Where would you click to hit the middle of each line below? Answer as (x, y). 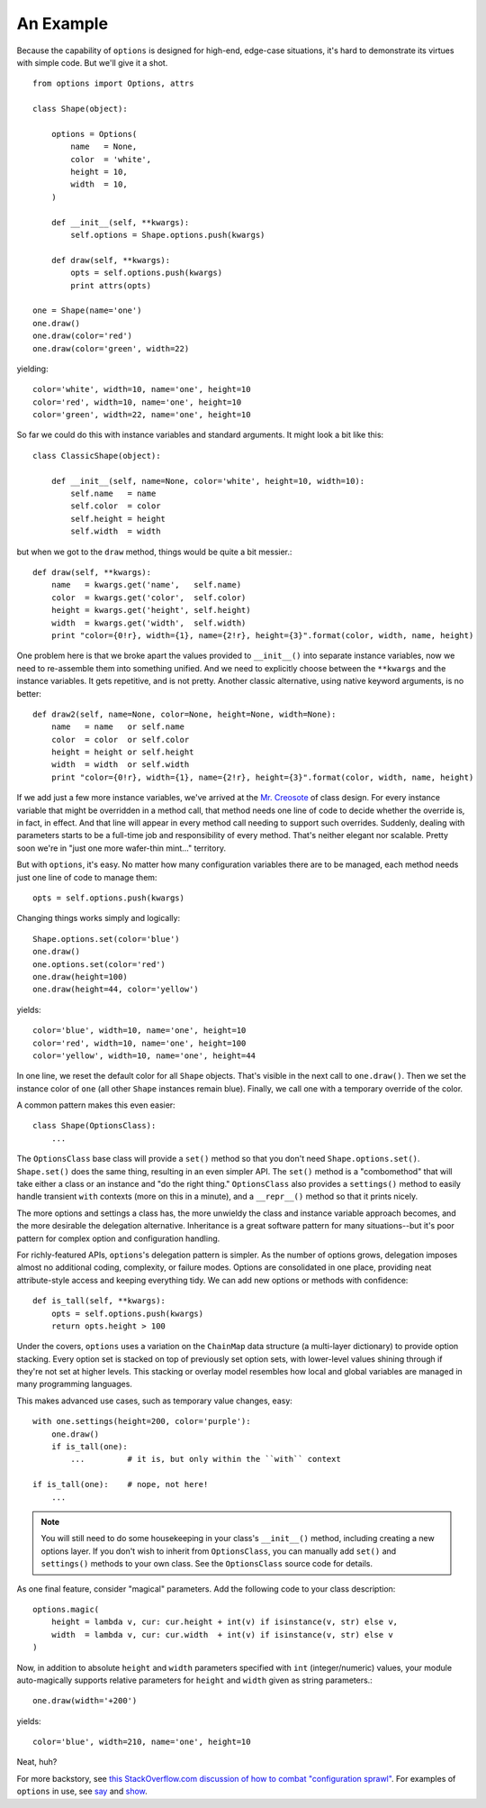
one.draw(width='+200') (85, 1701)
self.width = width (116, 531)
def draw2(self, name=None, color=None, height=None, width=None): (184, 714)
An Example (62, 23)
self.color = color (116, 506)
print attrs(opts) (111, 285)
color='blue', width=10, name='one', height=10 (139, 1031)
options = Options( (94, 134)
